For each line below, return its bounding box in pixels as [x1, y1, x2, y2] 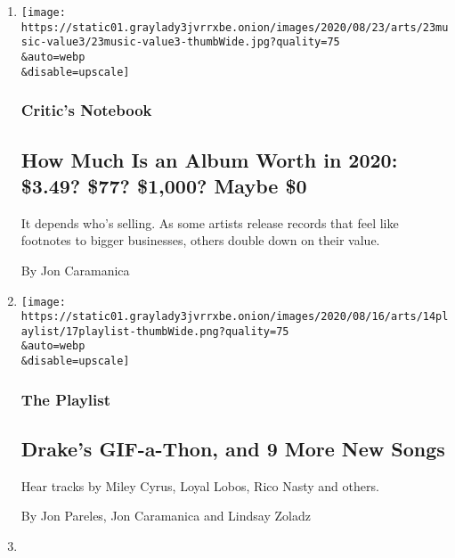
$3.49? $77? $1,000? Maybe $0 [20, 171, 307, 199]
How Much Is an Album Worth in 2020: [20, 145, 398, 173]
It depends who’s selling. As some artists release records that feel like [20, 213, 399, 232]
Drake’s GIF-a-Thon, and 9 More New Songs [20, 435, 445, 463]
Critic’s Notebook [20, 99, 152, 121]
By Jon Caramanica [20, 260, 130, 279]
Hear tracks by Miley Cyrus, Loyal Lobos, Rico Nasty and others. [20, 476, 379, 495]
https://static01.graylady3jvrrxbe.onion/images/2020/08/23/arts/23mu [20, 21, 449, 34]
